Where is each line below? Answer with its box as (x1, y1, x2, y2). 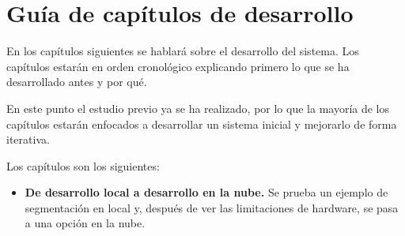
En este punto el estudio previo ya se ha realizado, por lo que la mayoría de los (6, 99, 390, 116)
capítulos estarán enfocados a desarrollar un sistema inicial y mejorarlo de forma (6, 115, 397, 132)
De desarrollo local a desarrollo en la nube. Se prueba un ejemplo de (25, 184, 388, 200)
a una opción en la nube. (25, 215, 146, 231)
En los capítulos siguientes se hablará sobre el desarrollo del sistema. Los (6, 43, 359, 59)
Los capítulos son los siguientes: (6, 157, 160, 174)
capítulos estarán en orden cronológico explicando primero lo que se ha (6, 58, 350, 74)
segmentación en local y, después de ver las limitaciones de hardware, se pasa (25, 199, 399, 215)
